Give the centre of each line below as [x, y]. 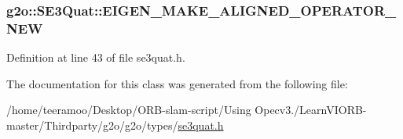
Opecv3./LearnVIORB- [311, 110]
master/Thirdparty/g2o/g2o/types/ [92, 125]
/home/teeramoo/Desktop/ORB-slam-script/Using [129, 110]
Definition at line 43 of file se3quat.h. [96, 57]
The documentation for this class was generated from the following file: [177, 83]
